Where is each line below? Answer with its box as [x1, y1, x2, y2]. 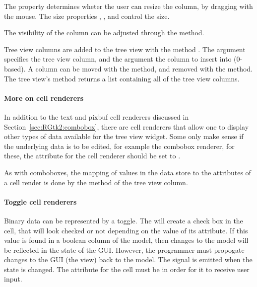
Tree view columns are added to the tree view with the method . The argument [4, 44, 246, 54]
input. [4, 274, 22, 284]
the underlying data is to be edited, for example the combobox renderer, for [4, 141, 235, 151]
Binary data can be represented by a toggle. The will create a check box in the [4, 215, 243, 225]
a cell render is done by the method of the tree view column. [4, 177, 188, 187]
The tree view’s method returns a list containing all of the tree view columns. [4, 73, 240, 83]
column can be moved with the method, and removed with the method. [35, 63, 253, 73]
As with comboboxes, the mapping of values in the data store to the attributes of [4, 167, 251, 177]
